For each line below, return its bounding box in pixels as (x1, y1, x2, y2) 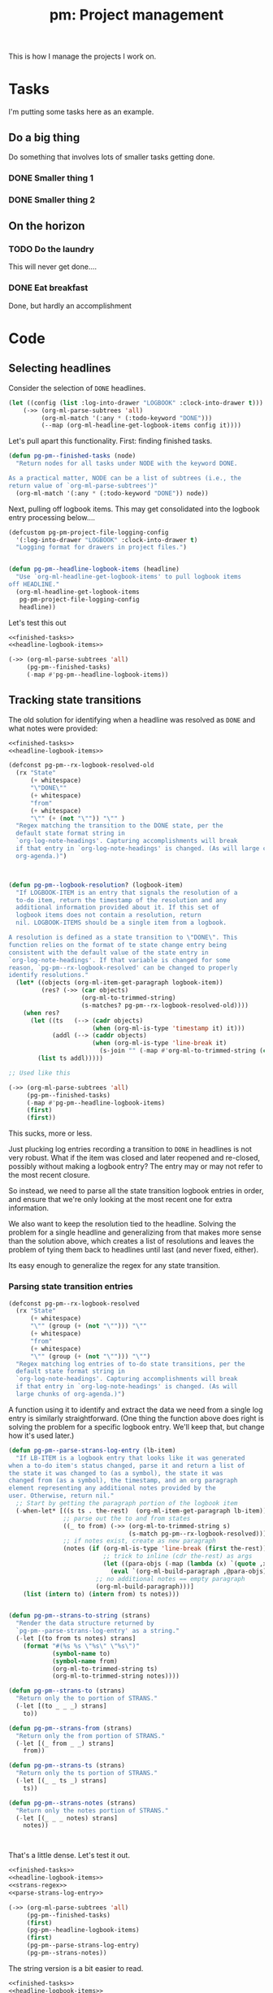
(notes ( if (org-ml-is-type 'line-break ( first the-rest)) (63, 1544, 267, 1553)
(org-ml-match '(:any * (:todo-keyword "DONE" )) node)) (15, 489, 209, 497)
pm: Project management (49, 6, 224, 24)
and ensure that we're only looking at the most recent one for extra (8, 1195, 233, 1205)
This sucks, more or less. (8, 1128, 93, 1139)
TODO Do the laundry (8, 244, 95, 255)
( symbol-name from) (51, 1656, 118, 1665)
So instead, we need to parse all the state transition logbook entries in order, (8, 1186, 264, 1196)
